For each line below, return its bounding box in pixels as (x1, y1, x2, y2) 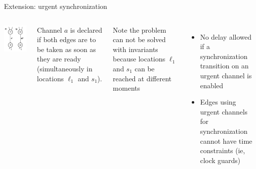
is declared (70, 24, 102, 35)
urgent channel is (200, 70, 252, 80)
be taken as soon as (37, 44, 96, 54)
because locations (113, 54, 166, 64)
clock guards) (200, 155, 241, 165)
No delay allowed (200, 31, 252, 42)
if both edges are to (37, 34, 96, 45)
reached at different (113, 73, 172, 83)
